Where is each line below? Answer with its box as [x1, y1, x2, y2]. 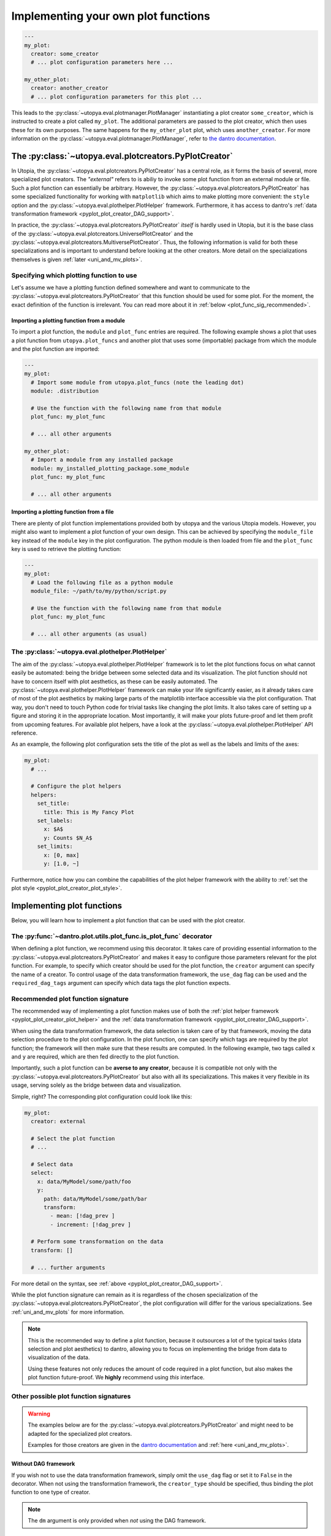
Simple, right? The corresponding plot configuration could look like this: [11, 1092, 192, 1100]
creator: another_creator [31, 85, 108, 92]
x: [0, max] [44, 852, 80, 858]
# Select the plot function [31, 1135, 115, 1142]
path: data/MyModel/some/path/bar [44, 1195, 147, 1202]
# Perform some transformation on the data [31, 1238, 164, 1245]
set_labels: [37, 817, 74, 825]
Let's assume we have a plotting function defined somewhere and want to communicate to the [11, 283, 251, 291]
